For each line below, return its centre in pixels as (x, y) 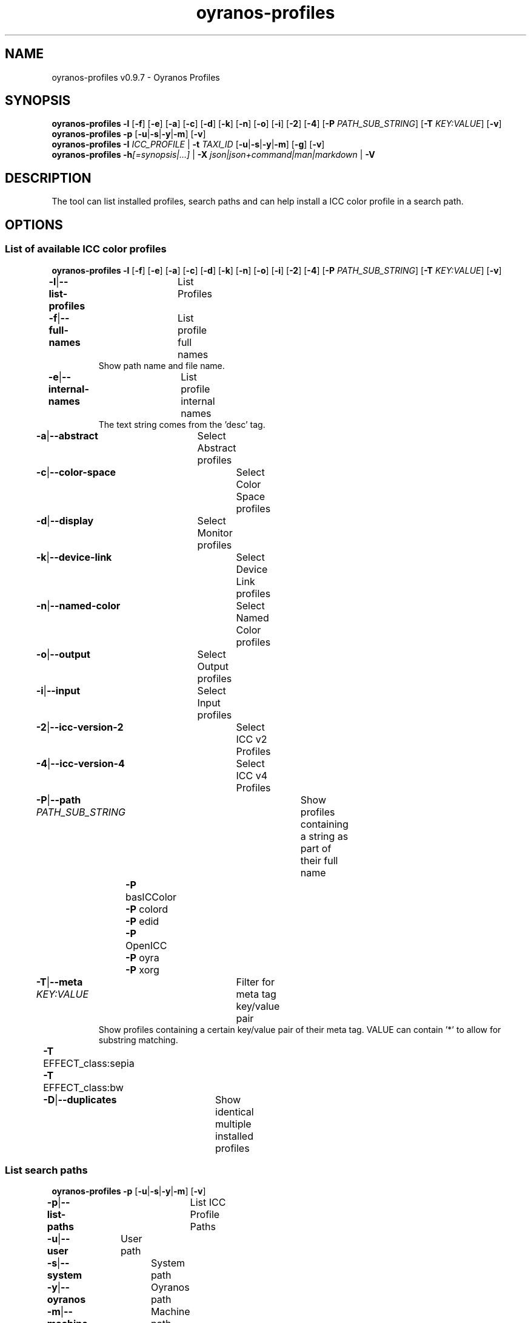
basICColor (151, 897)
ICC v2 (252, 739)
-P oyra (142, 957)
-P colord (147, 909)
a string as (324, 836)
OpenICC (146, 945)
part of (316, 848)
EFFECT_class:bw (83, 1087)
